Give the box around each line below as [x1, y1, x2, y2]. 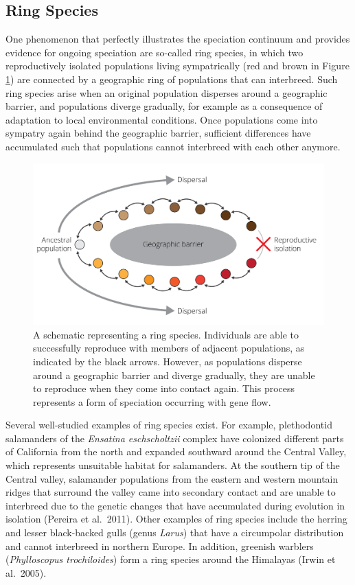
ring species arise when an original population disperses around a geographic [5, 85, 328, 100]
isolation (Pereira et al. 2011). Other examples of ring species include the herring [5, 512, 347, 526]
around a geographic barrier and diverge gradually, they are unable [33, 367, 315, 382]
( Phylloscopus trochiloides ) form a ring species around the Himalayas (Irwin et [5, 552, 336, 566]
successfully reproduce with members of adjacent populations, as [33, 341, 305, 355]
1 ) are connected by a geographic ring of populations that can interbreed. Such [5, 71, 338, 86]
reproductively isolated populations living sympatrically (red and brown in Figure [5, 58, 350, 73]
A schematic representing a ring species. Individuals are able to [33, 327, 299, 341]
